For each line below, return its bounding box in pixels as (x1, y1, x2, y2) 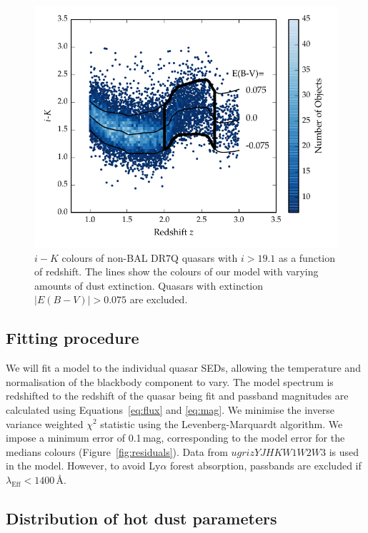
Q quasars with (171, 250, 238, 265)
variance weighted (6, 416, 84, 431)
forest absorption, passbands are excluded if (170, 458, 362, 473)
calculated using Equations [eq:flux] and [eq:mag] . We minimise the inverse (6, 402, 334, 417)
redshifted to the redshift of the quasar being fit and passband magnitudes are (6, 388, 349, 403)
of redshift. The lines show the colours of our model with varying (34, 264, 319, 279)
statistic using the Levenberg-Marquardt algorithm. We (100, 416, 343, 431)
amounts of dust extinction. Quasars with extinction (34, 278, 264, 293)
